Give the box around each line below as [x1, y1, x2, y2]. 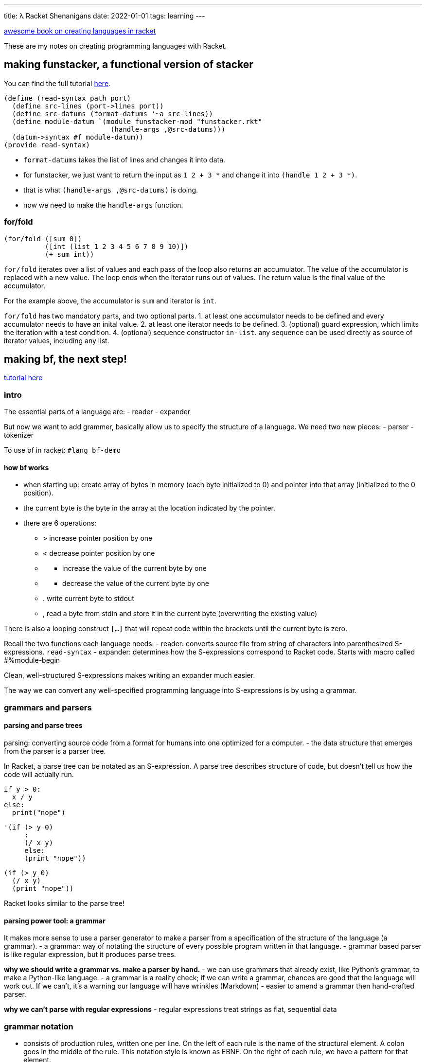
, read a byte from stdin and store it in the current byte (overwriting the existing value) [43, 609, 318, 618]
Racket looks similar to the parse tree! [4, 899, 124, 907]
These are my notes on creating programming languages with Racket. [4, 42, 227, 50]
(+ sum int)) [45, 250, 94, 258]
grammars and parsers [4, 702, 92, 712]
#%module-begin [4, 656, 60, 665]
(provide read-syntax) [4, 141, 90, 149]
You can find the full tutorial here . [4, 79, 111, 88]
